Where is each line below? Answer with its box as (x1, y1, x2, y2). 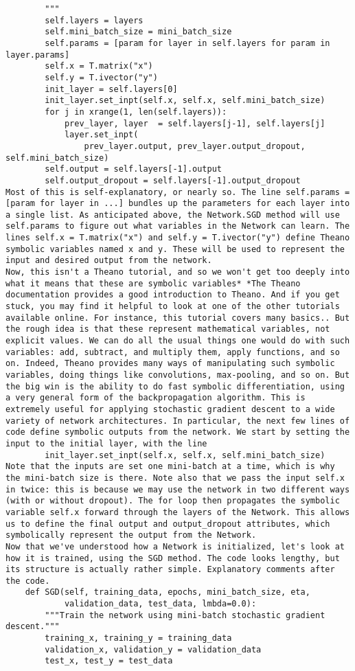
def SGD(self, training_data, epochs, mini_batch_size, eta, (25, 587, 310, 598)
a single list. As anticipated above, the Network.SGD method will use (5, 209, 340, 220)
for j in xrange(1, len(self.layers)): (45, 106, 227, 117)
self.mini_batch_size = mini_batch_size (45, 27, 232, 37)
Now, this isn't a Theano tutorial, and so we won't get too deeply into (5, 267, 350, 277)
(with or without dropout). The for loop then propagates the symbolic (5, 496, 340, 506)
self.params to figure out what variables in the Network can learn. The (5, 221, 350, 231)
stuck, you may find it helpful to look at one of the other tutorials (5, 302, 340, 312)
